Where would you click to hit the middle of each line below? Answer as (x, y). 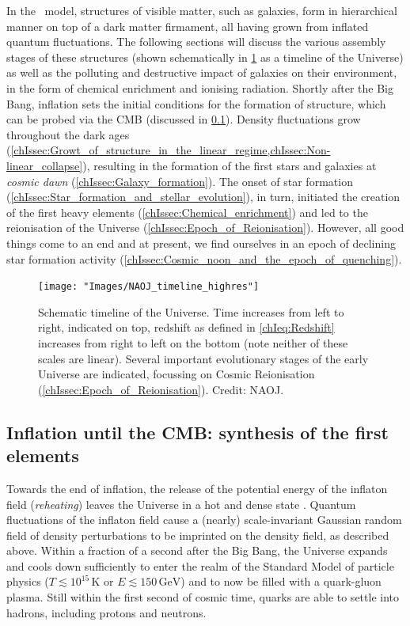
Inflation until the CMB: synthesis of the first (197, 432)
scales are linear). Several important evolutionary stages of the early (203, 358)
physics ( (28, 581)
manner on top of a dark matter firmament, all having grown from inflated (188, 26)
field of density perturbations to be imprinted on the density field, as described (198, 535)
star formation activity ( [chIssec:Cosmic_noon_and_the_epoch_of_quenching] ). (204, 258)
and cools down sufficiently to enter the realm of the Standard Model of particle (200, 565)
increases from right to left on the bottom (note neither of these (193, 342)
